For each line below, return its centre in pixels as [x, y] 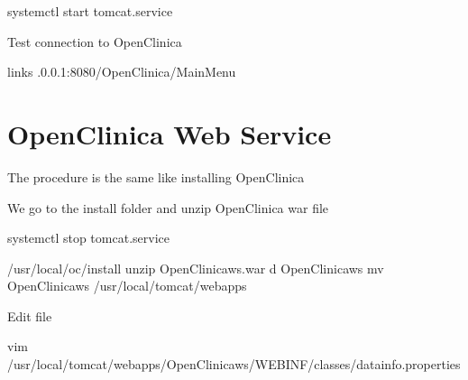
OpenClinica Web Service [170, 133]
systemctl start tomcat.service [90, 11]
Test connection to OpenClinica [95, 41]
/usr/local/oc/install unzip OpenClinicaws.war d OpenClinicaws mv [196, 268]
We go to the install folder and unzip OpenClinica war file [168, 207]
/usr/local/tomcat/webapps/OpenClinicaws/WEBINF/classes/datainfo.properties [234, 364]
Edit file [30, 315]
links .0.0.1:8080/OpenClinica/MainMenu [122, 72]
